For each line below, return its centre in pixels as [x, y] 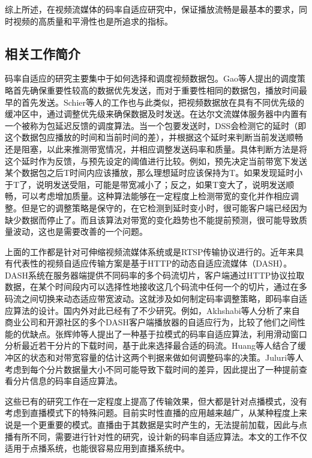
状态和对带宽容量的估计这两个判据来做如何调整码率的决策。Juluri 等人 [167, 357]
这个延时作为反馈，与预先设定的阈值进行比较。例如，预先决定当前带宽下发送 [156, 161]
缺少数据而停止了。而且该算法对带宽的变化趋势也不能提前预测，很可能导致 [152, 219]
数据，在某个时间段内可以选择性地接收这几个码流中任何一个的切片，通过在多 [156, 287]
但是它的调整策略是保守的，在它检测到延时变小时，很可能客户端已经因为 [164, 207]
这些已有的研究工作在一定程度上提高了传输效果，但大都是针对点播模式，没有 [156, 401]
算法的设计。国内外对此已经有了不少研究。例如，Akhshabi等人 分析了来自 [156, 310]
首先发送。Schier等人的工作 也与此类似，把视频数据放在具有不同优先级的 [163, 102]
